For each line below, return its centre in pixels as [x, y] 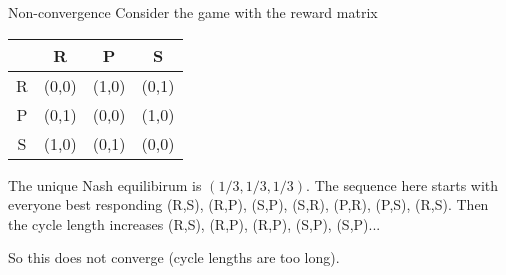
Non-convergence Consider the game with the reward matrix [193, 12]
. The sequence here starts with [402, 184]
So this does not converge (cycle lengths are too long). [174, 257]
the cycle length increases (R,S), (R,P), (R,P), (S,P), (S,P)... [194, 223]
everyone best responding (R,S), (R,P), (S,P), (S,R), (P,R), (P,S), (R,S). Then [248, 204]
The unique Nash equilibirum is [105, 184]
